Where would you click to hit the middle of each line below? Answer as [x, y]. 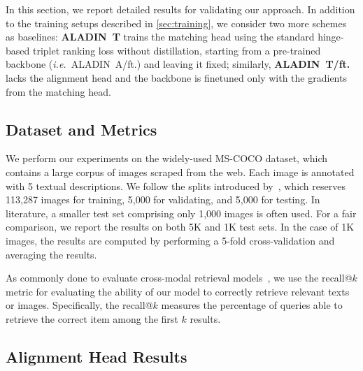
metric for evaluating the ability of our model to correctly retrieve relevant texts [178, 291]
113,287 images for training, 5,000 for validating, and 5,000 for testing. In [163, 199]
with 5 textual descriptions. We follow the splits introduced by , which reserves [176, 185]
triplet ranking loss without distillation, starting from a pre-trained [177, 50]
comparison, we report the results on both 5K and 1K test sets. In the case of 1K [180, 227]
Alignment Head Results [97, 356]
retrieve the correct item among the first [92, 318]
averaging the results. [51, 254]
